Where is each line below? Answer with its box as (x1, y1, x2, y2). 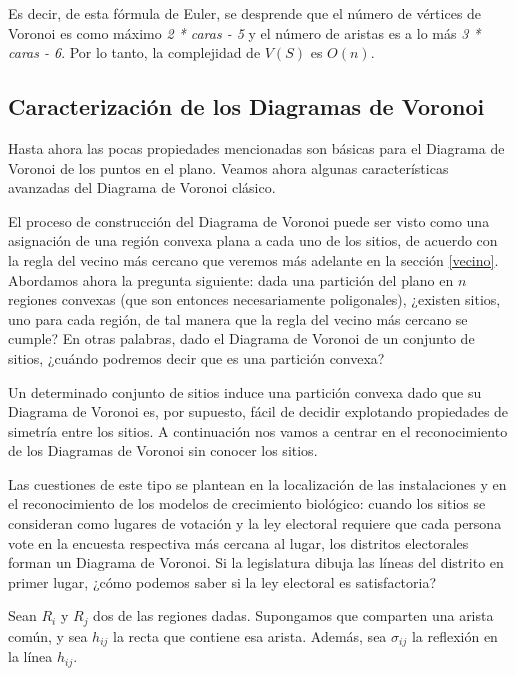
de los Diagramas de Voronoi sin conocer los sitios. (8, 440, 318, 461)
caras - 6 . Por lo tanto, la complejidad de (8, 42, 261, 63)
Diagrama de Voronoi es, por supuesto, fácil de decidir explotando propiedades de (8, 401, 509, 422)
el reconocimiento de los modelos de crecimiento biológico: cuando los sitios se (8, 493, 486, 514)
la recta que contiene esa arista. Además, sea (113, 625, 387, 646)
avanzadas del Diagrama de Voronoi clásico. (8, 177, 276, 198)
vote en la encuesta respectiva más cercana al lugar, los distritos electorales (8, 532, 469, 553)
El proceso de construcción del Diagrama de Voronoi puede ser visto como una (8, 210, 490, 231)
